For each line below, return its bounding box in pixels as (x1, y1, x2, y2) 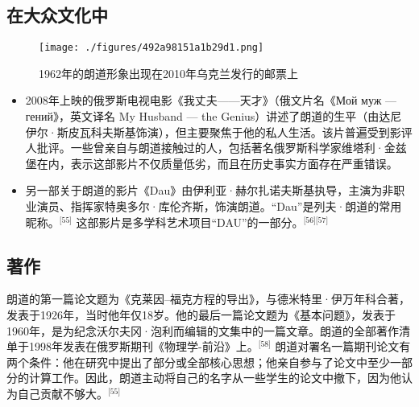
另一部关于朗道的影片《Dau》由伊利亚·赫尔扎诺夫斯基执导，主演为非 (25, 182, 394, 199)
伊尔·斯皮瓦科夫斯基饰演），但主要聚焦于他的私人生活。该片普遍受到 (25, 123, 390, 140)
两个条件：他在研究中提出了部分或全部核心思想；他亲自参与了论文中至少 (6, 353, 390, 370)
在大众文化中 (6, 2, 108, 27)
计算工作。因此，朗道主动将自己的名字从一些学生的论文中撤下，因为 (28, 369, 390, 386)
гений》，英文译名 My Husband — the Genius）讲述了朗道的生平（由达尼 (25, 108, 402, 125)
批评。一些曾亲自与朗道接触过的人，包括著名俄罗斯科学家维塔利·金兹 (36, 139, 407, 156)
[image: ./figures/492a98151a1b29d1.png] (39, 42, 264, 54)
